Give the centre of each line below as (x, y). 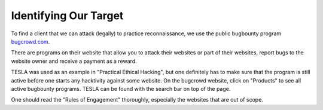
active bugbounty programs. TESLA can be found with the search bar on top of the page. (121, 88)
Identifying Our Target (67, 16)
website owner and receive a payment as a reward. (74, 61)
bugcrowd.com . (31, 41)
